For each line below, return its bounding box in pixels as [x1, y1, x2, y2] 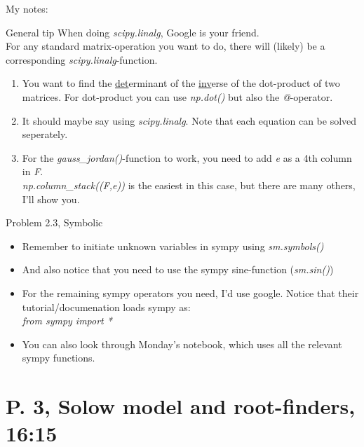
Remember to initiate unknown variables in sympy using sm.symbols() [22, 238, 324, 253]
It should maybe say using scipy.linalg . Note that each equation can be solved [22, 113, 357, 128]
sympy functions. [22, 350, 95, 365]
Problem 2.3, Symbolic [6, 215, 103, 230]
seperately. [22, 127, 68, 142]
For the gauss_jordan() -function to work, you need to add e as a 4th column [22, 150, 352, 165]
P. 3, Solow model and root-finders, [6, 392, 356, 420]
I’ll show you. [22, 191, 80, 206]
